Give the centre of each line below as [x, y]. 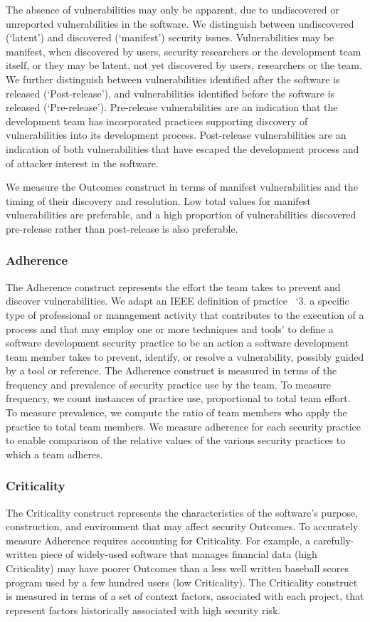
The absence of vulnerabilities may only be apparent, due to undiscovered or [173, 9]
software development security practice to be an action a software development [178, 343]
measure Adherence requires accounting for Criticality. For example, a [158, 540]
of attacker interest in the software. [82, 163]
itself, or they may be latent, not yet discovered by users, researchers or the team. [184, 65]
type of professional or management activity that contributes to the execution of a [185, 314]
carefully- [334, 540]
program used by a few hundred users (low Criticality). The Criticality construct [182, 582]
